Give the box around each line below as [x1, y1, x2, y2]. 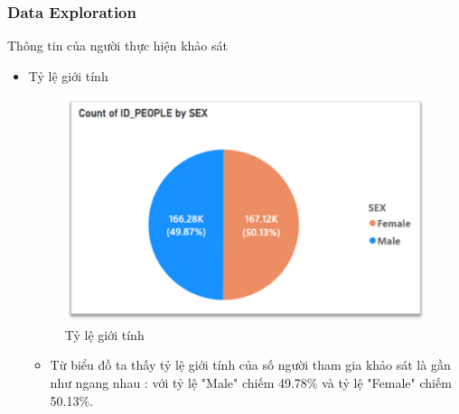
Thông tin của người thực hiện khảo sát [7, 36, 228, 55]
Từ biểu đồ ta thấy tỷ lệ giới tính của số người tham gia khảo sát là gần [50, 355, 451, 374]
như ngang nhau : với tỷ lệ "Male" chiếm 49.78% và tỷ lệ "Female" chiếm [50, 373, 452, 391]
